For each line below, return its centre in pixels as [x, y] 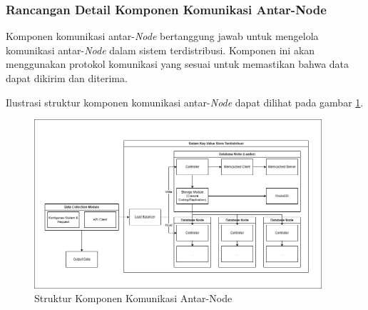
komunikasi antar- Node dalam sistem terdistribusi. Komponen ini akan [160, 50]
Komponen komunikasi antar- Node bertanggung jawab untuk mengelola [162, 36]
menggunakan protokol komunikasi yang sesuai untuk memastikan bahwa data [178, 64]
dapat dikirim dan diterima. [67, 78]
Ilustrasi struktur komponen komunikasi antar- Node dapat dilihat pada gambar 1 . [185, 102]
